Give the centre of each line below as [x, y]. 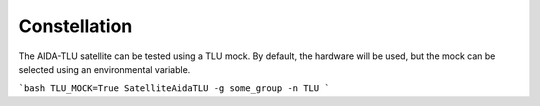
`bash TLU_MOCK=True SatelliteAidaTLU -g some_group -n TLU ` [174, 88]
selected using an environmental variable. [104, 69]
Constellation [75, 26]
